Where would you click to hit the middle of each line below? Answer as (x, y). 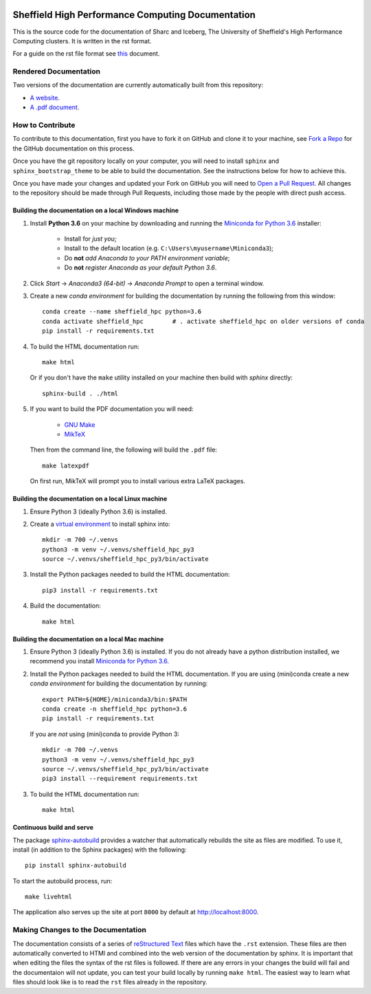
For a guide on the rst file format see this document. (86, 54)
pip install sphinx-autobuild (76, 865)
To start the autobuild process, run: (63, 881)
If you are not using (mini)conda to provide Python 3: (105, 734)
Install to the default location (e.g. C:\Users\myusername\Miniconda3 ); (169, 248)
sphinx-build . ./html (80, 393)
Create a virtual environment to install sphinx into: (100, 524)
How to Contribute (44, 125)
